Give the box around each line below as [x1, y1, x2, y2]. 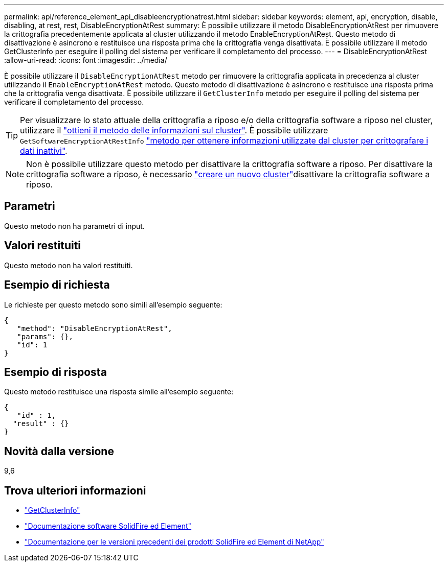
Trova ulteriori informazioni [4, 484, 146, 497]
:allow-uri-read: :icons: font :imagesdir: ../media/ [4, 56, 167, 64]
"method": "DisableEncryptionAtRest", [17, 324, 172, 333]
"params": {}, [17, 332, 73, 341]
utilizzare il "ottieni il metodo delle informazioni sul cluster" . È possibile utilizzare [20, 125, 328, 135]
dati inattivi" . [20, 146, 68, 156]
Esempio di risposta [4, 365, 107, 379]
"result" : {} [12, 419, 69, 428]
